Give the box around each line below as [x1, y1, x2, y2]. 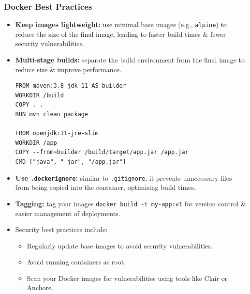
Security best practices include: [15, 224, 108, 234]
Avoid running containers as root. [27, 257, 126, 267]
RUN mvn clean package [15, 111, 88, 118]
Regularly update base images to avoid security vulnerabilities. [27, 240, 213, 250]
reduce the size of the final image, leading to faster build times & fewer [15, 29, 226, 39]
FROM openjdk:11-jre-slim [15, 130, 99, 137]
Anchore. [27, 282, 54, 293]
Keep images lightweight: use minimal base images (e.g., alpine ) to [15, 19, 227, 30]
